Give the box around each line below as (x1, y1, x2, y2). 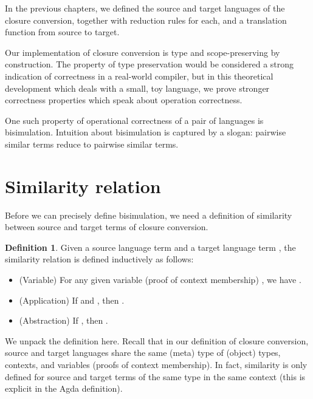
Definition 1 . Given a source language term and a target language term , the (5, 240, 296, 253)
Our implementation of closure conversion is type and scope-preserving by (5, 46, 280, 58)
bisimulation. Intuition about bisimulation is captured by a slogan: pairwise (5, 126, 286, 138)
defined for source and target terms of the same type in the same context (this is (5, 370, 306, 383)
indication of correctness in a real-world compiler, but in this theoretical (5, 69, 273, 82)
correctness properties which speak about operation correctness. (5, 94, 242, 106)
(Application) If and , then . (19, 293, 125, 306)
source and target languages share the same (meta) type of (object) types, (5, 346, 281, 359)
